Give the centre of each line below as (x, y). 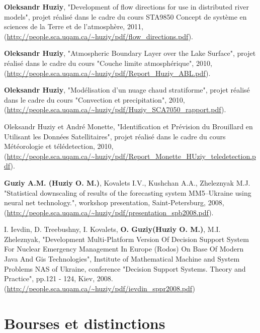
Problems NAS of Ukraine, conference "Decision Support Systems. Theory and (125, 268)
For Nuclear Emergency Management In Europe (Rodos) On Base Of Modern (124, 249)
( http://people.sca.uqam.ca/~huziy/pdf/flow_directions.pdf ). (99, 36)
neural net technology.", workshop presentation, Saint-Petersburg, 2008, (114, 202)
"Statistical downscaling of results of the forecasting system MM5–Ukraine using (128, 192)
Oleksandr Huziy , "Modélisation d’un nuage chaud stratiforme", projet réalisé (127, 90)
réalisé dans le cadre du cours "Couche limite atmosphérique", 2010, (108, 63)
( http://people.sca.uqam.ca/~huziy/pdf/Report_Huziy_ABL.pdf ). (107, 73)
